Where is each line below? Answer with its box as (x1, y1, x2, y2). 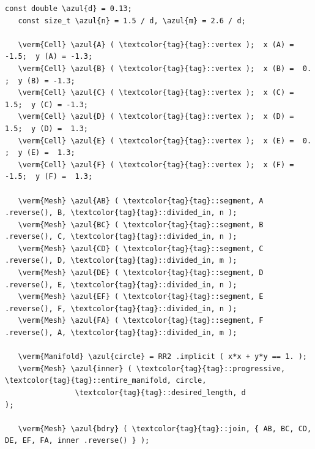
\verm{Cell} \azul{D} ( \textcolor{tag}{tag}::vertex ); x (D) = (18, 112, 294, 121)
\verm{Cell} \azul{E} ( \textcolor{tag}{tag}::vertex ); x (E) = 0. (18, 136, 312, 145)
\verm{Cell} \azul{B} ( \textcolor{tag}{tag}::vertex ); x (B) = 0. (18, 64, 312, 73)
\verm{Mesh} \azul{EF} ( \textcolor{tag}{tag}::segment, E (18, 292, 264, 301)
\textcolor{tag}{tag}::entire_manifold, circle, (5, 376, 207, 385)
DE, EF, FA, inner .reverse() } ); (5, 436, 150, 445)
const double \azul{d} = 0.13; (5, 4, 132, 13)
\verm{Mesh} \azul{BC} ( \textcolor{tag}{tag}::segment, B (18, 220, 264, 229)
